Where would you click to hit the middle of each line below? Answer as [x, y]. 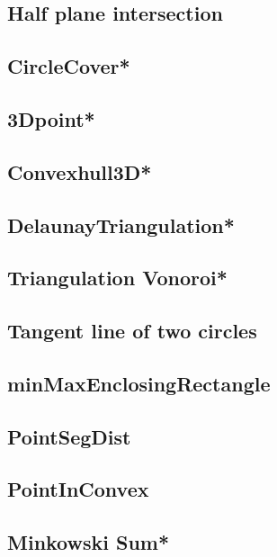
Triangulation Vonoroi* [117, 278]
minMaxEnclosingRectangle [139, 383]
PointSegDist [69, 436]
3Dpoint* [51, 118]
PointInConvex [78, 489]
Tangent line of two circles [132, 331]
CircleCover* [69, 66]
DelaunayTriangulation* [121, 225]
